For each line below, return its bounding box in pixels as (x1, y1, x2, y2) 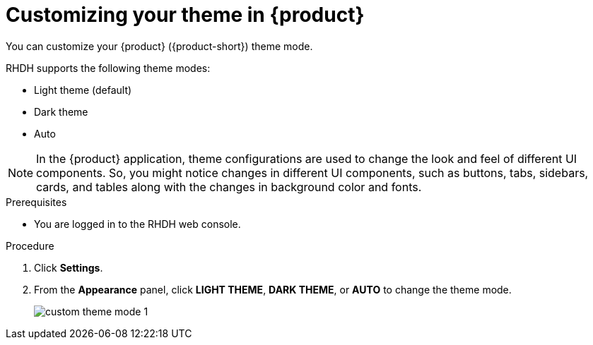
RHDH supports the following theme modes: (6, 61, 211, 74)
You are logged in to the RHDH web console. (34, 217, 241, 230)
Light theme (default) (34, 83, 132, 96)
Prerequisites (6, 195, 67, 208)
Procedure (6, 239, 54, 252)
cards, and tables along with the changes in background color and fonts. (36, 179, 422, 194)
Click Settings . (34, 261, 103, 274)
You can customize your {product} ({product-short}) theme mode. (6, 40, 313, 52)
